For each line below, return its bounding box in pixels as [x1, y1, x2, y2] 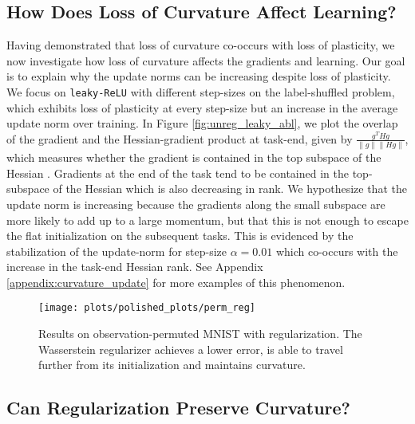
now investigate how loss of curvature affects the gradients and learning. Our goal [6, 52, 405, 69]
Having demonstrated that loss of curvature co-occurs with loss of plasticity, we [6, 37, 395, 53]
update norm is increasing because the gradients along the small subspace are [6, 195, 385, 212]
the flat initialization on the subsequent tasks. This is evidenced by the [6, 227, 354, 244]
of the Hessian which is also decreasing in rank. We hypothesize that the [53, 180, 407, 197]
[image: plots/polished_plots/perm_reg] [38, 302, 256, 314]
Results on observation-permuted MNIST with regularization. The [38, 325, 362, 342]
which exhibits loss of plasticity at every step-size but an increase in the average [6, 99, 398, 116]
